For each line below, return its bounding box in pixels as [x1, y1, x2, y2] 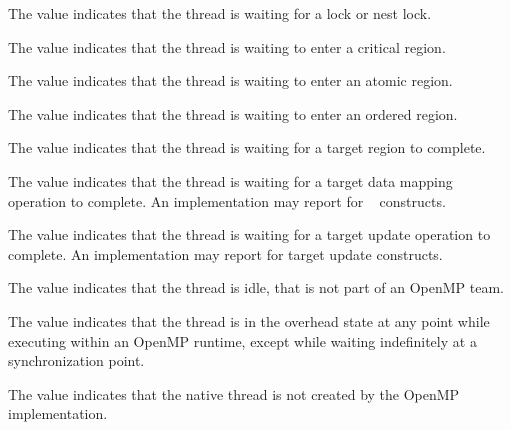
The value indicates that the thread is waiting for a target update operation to [8, 224, 491, 245]
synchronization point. [8, 350, 145, 371]
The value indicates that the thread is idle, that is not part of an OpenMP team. [8, 277, 504, 298]
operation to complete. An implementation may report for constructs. [8, 190, 446, 211]
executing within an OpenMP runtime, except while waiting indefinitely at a [8, 330, 477, 351]
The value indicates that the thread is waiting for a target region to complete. [8, 137, 486, 158]
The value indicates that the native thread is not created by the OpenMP [8, 383, 460, 404]
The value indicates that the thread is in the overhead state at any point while [8, 310, 490, 331]
